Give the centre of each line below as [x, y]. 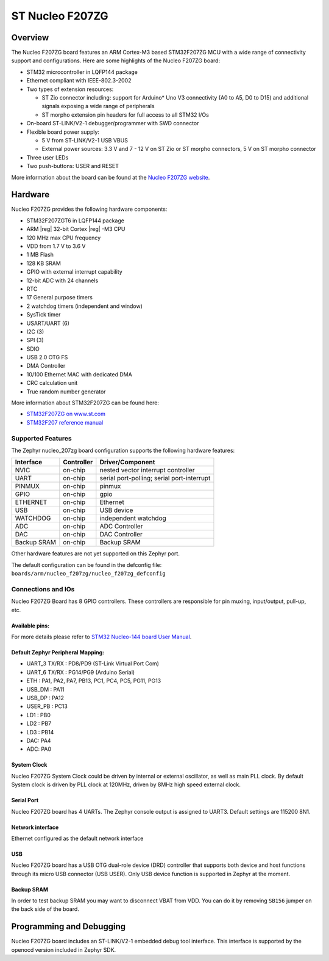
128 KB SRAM [44, 263]
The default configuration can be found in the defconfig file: [87, 565]
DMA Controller [46, 366]
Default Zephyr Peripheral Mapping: [58, 652]
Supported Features [42, 438]
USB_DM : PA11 [45, 689]
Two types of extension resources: [70, 89]
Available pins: [30, 626]
